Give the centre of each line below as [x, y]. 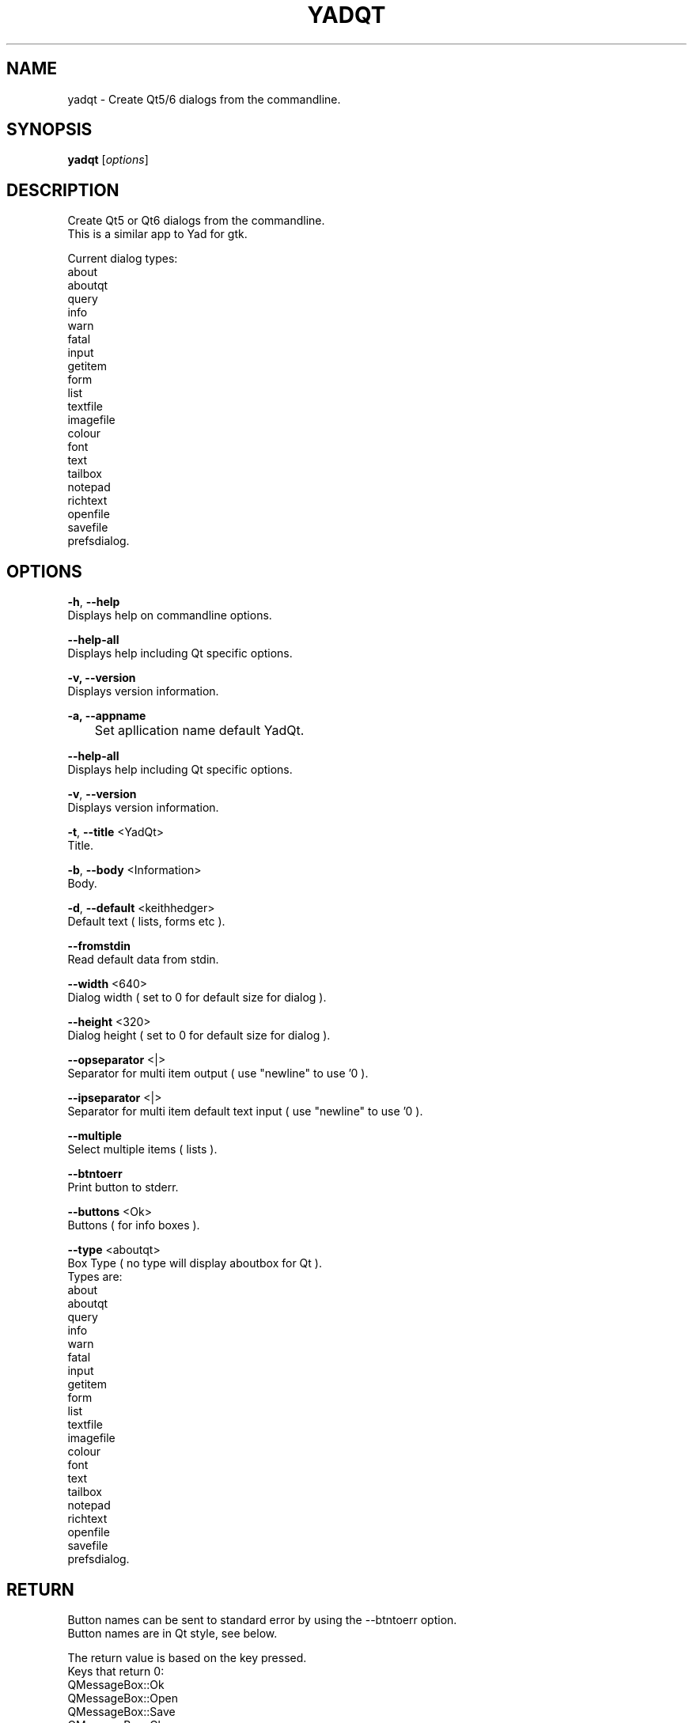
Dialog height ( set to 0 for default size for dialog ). [199, 1036]
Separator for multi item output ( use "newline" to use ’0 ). [218, 1074]
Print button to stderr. [123, 1187]
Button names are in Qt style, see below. [172, 1633]
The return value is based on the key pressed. [187, 1657]
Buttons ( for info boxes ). [134, 1225]
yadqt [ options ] [108, 160]
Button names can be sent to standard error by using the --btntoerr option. [262, 1619]
